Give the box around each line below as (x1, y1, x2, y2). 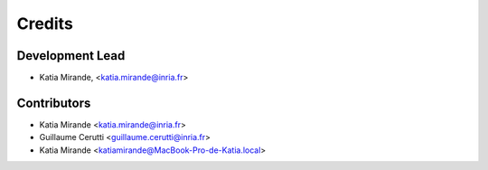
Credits (16, 14, 74, 33)
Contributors (16, 95, 91, 110)
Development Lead (16, 48, 126, 63)
